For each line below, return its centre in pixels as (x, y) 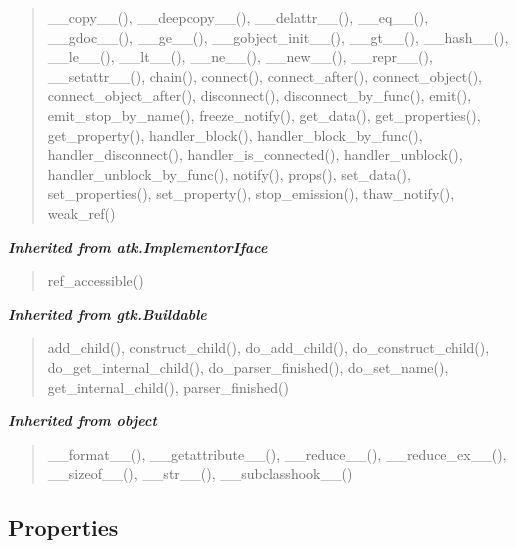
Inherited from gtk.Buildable (107, 313)
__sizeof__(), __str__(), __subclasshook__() (200, 473)
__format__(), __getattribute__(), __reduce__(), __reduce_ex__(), (277, 453)
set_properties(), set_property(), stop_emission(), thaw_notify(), (251, 193)
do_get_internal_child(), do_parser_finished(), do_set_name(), (248, 366)
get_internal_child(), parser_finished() (168, 386)
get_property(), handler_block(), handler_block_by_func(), (235, 134)
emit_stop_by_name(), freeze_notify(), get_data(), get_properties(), (264, 114)
